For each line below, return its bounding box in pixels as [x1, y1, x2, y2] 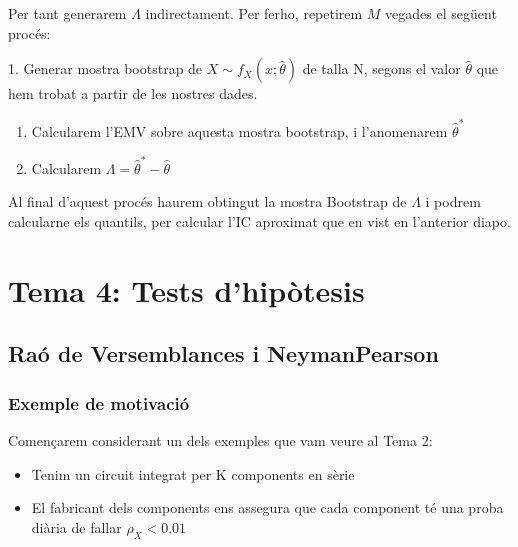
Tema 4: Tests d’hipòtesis [8, 269, 365, 310]
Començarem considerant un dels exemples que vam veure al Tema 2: [8, 429, 433, 450]
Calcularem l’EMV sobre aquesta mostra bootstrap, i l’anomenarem [31, 120, 448, 141]
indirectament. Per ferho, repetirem [145, 3, 363, 23]
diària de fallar [31, 516, 122, 537]
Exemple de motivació [8, 390, 190, 415]
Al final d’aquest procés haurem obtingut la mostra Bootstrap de [8, 191, 407, 212]
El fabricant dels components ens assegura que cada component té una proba [31, 497, 504, 518]
